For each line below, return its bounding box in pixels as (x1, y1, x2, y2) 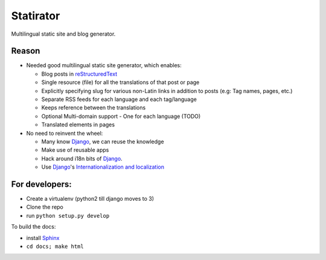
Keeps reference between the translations (41, 104, 146, 111)
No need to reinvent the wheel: (26, 129, 103, 137)
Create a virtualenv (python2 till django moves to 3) (26, 195, 154, 203)
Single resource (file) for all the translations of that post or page (41, 79, 200, 86)
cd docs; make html (26, 243, 84, 250)
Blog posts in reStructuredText (41, 70, 118, 77)
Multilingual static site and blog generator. (11, 30, 116, 37)
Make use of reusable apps (41, 146, 109, 154)
